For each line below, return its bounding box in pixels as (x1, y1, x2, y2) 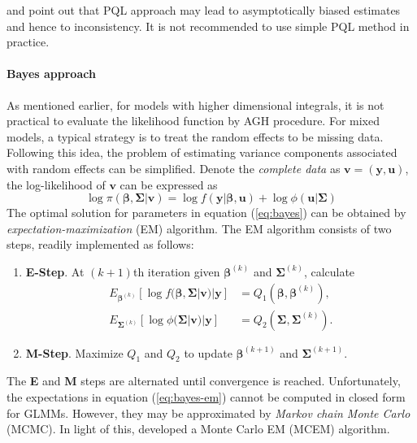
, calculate (303, 263, 355, 280)
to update (184, 344, 232, 361)
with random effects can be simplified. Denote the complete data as (7, 159, 341, 176)
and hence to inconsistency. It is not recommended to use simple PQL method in (7, 17, 410, 34)
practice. (7, 33, 50, 50)
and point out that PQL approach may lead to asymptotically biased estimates (7, 2, 401, 18)
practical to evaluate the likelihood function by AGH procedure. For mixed (7, 112, 380, 129)
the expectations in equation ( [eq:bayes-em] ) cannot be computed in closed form (7, 388, 406, 405)
